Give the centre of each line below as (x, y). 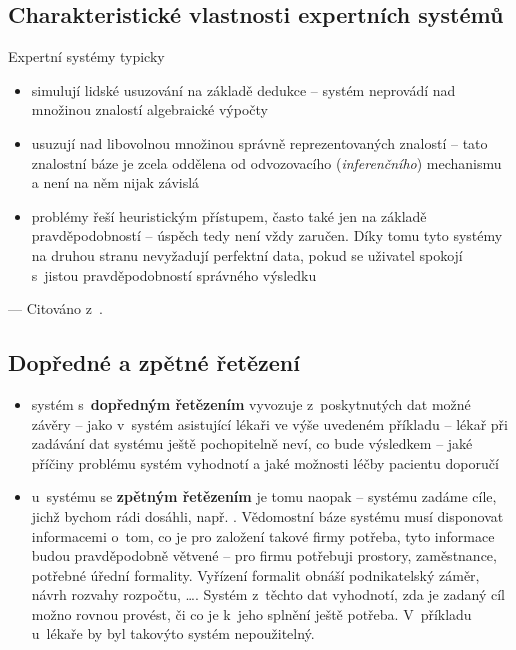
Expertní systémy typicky (86, 56)
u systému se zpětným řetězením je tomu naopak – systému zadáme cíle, (264, 496)
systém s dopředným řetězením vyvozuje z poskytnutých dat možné (251, 403)
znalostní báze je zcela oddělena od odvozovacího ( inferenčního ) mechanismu (266, 162)
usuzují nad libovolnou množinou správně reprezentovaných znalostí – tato (259, 142)
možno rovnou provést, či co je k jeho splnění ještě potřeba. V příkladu (251, 613)
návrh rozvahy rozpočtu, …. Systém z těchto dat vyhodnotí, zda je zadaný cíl (268, 594)
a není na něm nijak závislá (115, 182)
